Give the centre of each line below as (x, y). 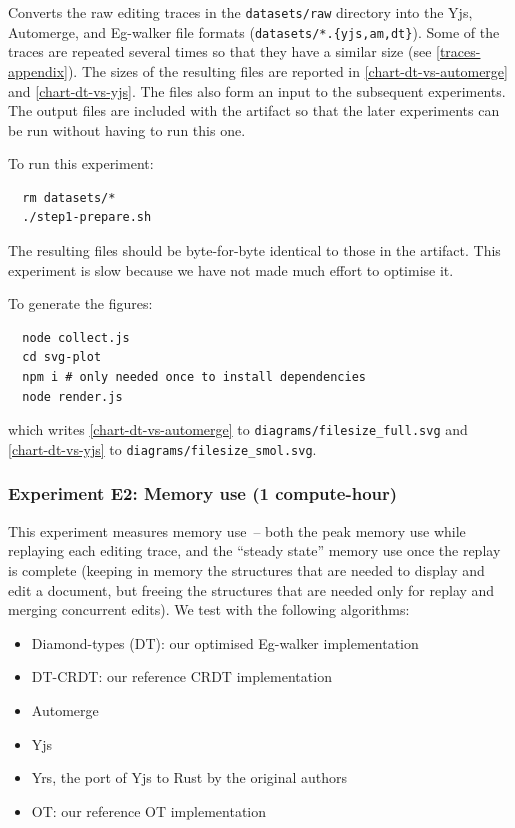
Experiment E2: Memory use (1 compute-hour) (203, 493)
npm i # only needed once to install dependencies (194, 377)
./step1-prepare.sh (87, 217)
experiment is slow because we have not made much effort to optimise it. (231, 269)
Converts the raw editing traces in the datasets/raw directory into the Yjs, (240, 12)
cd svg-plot (62, 357)
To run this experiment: (81, 163)
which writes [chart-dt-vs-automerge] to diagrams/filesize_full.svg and (238, 429)
